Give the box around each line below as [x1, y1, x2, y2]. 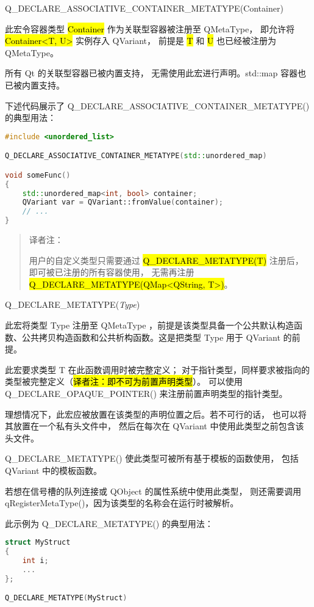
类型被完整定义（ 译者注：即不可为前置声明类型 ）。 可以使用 [5, 375, 243, 388]
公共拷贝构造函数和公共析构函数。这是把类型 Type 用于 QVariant [21, 330, 280, 343]
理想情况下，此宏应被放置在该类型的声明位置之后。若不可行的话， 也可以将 [5, 407, 307, 420]
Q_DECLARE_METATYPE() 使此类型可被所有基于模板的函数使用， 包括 [5, 452, 299, 465]
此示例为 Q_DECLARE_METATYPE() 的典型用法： [5, 517, 213, 529]
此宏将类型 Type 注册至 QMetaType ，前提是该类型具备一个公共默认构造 [5, 319, 294, 332]
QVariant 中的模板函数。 [5, 463, 102, 476]
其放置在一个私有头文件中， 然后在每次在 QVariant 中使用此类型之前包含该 [5, 420, 304, 432]
